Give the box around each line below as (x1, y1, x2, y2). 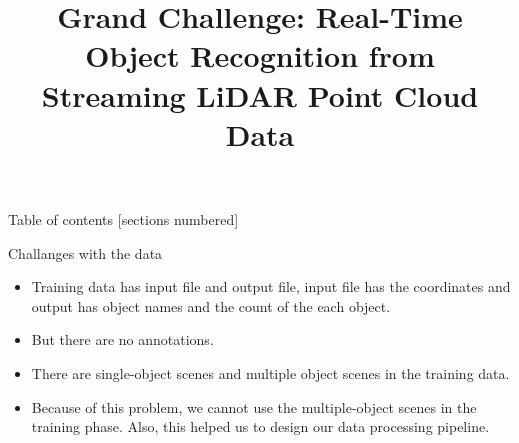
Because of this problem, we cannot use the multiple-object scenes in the (31, 396, 477, 417)
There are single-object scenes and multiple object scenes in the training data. (31, 362, 510, 383)
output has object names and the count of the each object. (31, 295, 391, 316)
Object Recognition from (85, 35, 435, 76)
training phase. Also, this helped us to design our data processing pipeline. (31, 416, 490, 437)
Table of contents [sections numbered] (8, 208, 239, 229)
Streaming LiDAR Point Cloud (41, 74, 479, 115)
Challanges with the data (8, 242, 163, 263)
